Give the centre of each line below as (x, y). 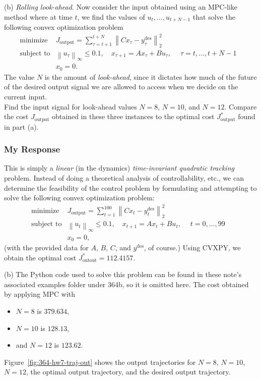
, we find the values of (111, 16)
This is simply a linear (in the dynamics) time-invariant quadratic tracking (119, 168)
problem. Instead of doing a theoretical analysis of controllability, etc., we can (124, 178)
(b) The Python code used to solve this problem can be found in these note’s (123, 274)
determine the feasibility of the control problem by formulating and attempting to (130, 187)
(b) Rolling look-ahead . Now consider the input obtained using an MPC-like (121, 7)
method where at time (38, 16)
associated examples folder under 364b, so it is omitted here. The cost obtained (126, 284)
